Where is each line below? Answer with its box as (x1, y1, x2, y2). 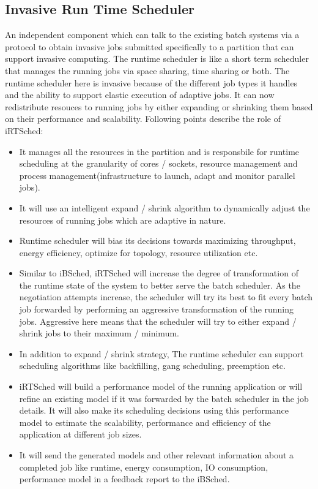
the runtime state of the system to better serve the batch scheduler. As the (19, 278, 300, 291)
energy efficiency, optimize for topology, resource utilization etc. (19, 246, 258, 259)
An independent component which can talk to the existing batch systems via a (5, 28, 300, 41)
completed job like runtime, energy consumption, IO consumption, (19, 460, 268, 473)
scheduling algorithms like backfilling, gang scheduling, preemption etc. (19, 359, 286, 372)
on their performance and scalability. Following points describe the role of (5, 112, 281, 125)
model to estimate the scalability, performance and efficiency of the (19, 415, 271, 428)
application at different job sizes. (19, 428, 142, 441)
